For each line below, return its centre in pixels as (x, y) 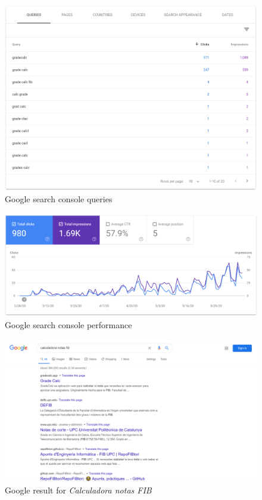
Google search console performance (68, 325)
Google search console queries (59, 199)
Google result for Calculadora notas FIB (78, 490)
